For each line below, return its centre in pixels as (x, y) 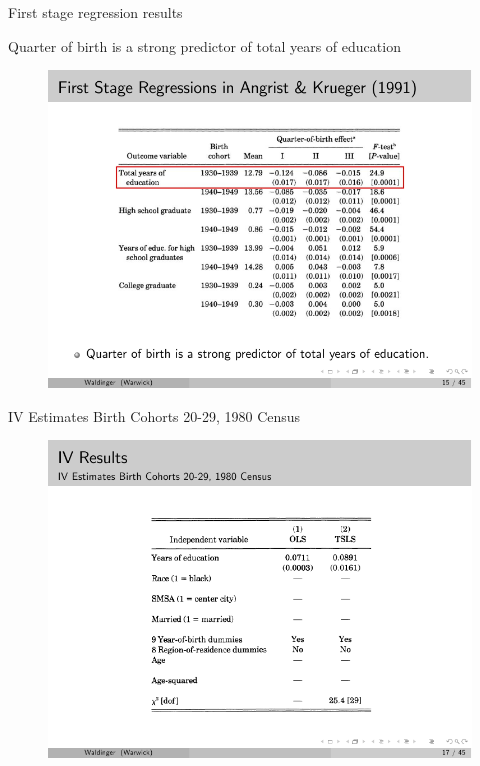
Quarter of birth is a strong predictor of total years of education (204, 45)
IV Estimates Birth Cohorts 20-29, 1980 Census (154, 415)
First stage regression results (95, 12)
